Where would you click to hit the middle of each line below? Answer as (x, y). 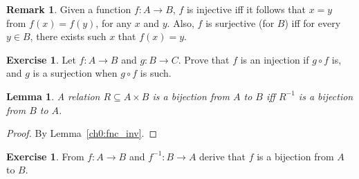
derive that (223, 156)
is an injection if (275, 59)
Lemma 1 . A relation (53, 96)
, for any (114, 22)
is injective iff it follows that (246, 9)
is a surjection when (75, 73)
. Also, (181, 22)
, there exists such (68, 36)
